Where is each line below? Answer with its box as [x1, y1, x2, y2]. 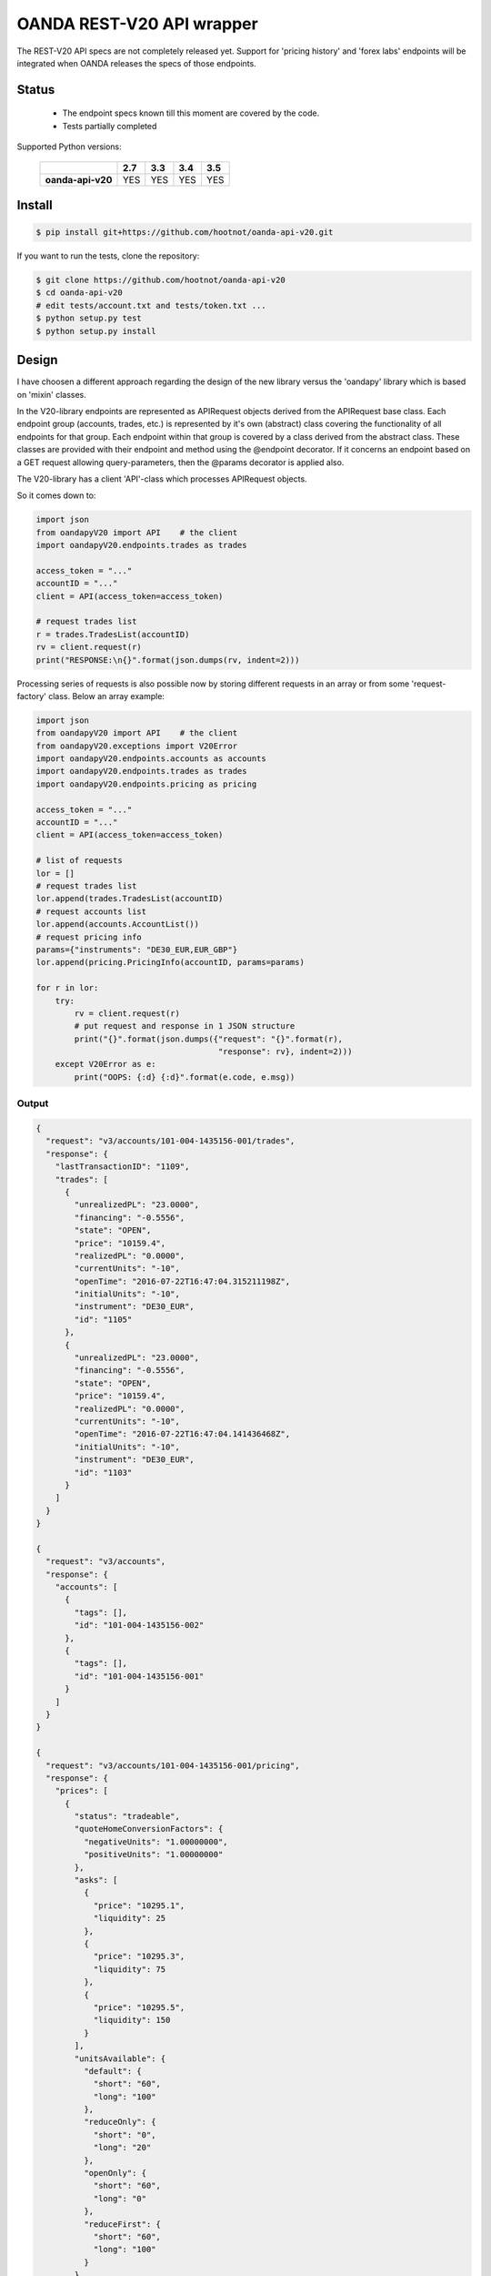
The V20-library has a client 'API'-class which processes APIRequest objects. [16, 473, 308, 484]
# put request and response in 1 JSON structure [74, 1021, 296, 1031]
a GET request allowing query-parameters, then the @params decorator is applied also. [16, 456, 345, 468]
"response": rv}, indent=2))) [217, 1047, 353, 1057]
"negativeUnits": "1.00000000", [83, 1836, 228, 1847]
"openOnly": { [83, 2168, 147, 2179]
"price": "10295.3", [93, 1951, 185, 1962]
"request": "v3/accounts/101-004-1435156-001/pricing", [45, 1760, 300, 1771]
